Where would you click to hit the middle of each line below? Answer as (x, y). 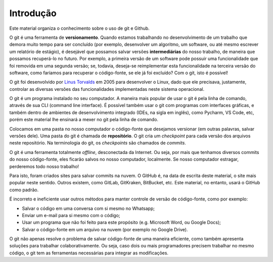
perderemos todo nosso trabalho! (44, 166)
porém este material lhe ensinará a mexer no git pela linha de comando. (84, 120)
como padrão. (24, 190)
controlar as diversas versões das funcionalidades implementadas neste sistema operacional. (107, 89)
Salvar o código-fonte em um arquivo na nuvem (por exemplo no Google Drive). (105, 229)
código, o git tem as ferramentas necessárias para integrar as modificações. (89, 253)
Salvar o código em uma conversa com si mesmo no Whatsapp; (88, 208)
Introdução (33, 13)
